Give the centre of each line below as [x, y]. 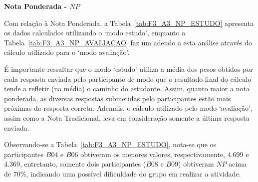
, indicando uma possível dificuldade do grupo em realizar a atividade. [133, 173]
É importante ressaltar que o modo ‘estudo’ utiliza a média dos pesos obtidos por [129, 69]
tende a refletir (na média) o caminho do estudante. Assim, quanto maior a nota [127, 89]
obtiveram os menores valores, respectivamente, [153, 154]
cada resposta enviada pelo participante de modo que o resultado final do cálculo [128, 79]
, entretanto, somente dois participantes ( [83, 164]
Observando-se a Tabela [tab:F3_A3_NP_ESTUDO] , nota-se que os [110, 144]
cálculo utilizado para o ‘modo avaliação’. [67, 52]
